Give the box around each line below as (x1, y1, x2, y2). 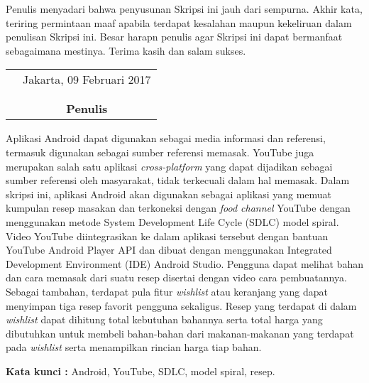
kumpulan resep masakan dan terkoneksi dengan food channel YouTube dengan (6, 200, 351, 215)
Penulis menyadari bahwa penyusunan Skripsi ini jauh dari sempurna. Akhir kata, (6, 1, 363, 16)
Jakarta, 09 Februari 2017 (23, 71, 151, 88)
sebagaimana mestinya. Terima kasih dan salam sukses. (6, 43, 246, 58)
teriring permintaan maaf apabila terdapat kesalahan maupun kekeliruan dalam (6, 15, 352, 30)
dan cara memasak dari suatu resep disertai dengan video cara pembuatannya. (6, 270, 347, 285)
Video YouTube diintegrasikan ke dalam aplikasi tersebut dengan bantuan (6, 228, 329, 243)
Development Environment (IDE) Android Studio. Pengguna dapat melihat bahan (6, 256, 363, 271)
